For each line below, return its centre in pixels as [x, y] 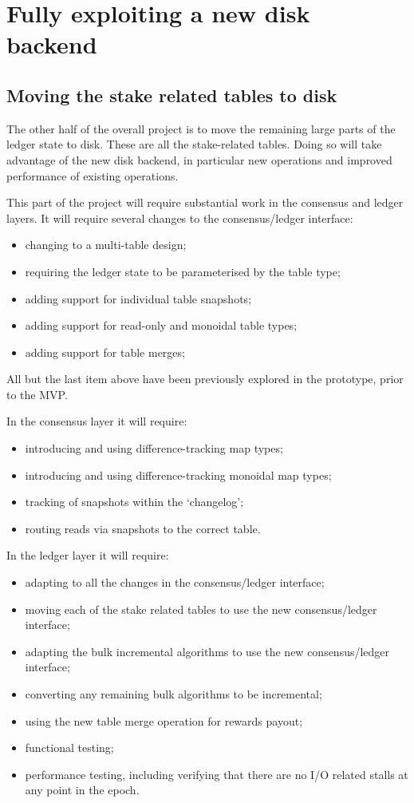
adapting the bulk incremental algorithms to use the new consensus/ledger [207, 651]
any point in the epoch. [82, 790]
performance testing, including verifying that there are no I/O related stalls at [217, 774]
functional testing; [69, 748]
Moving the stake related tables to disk [172, 95]
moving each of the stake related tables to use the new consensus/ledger [201, 609]
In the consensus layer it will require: [97, 421]
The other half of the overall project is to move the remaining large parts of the [201, 128]
